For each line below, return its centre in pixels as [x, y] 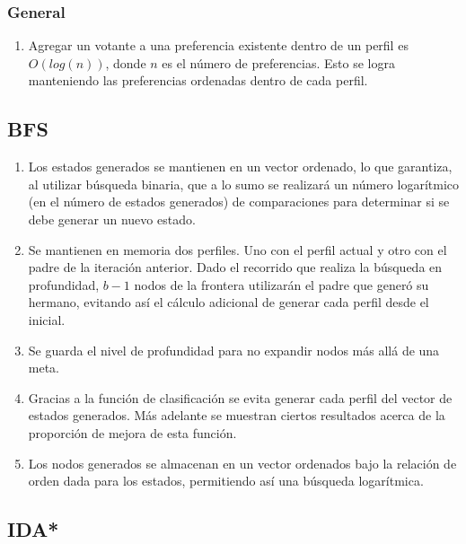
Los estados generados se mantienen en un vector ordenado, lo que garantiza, [240, 167]
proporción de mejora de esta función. [132, 432]
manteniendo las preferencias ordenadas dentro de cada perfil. [198, 80]
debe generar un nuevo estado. [112, 219]
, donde [126, 62]
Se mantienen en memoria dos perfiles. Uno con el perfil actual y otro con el [237, 249]
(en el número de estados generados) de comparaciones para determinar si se [239, 202]
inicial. [47, 319]
